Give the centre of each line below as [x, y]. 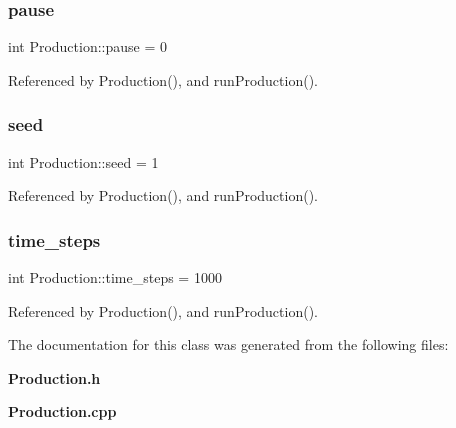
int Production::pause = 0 [88, 46]
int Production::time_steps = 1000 [115, 277]
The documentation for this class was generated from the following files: [228, 344]
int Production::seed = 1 [83, 161]
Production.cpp [62, 411]
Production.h [54, 377]
